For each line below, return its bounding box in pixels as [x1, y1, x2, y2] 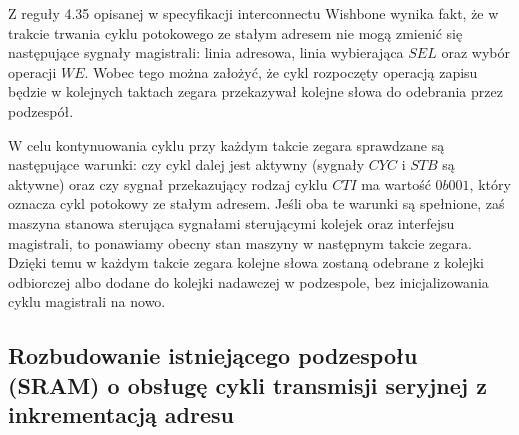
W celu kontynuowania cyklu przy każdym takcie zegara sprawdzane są [8, 134, 445, 155]
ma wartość [361, 173, 431, 194]
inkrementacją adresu [8, 399, 234, 430]
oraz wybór [441, 42, 510, 63]
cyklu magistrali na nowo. [8, 291, 166, 312]
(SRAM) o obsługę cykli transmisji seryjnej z [8, 369, 487, 400]
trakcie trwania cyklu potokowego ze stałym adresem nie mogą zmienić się [8, 22, 463, 43]
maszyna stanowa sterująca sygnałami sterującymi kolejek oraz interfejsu [8, 212, 455, 233]
